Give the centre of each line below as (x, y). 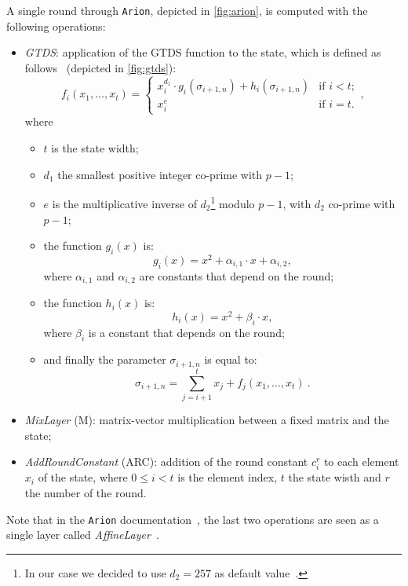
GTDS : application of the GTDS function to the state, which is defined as (203, 52)
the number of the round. (86, 493)
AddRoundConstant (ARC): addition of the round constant (166, 461)
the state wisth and (335, 477)
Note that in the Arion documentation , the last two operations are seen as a (193, 519)
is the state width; (95, 148)
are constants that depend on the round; (237, 275)
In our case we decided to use (95, 572)
